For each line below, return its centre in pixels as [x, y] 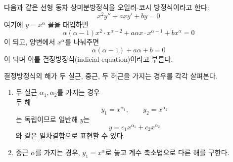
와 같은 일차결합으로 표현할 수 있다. [70, 136]
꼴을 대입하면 [68, 24]
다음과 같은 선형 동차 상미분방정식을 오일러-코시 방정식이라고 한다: [107, 7]
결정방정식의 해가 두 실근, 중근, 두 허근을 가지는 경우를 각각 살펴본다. [111, 75]
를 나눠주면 [82, 42]
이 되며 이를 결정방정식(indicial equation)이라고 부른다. [89, 59]
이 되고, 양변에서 [30, 42]
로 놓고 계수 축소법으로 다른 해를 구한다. [167, 152]
